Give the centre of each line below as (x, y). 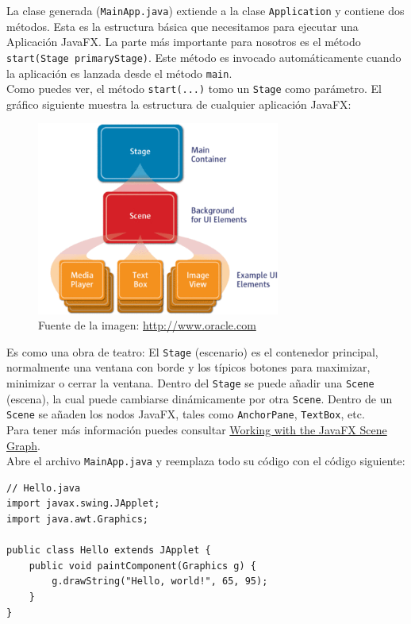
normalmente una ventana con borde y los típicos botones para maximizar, (188, 367)
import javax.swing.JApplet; (83, 504)
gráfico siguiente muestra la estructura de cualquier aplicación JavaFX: (179, 104)
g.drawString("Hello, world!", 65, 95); (160, 582)
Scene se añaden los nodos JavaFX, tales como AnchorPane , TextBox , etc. (186, 414)
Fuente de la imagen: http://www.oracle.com (147, 325)
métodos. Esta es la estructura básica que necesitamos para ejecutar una (182, 26)
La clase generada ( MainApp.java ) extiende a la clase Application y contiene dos (205, 10)
